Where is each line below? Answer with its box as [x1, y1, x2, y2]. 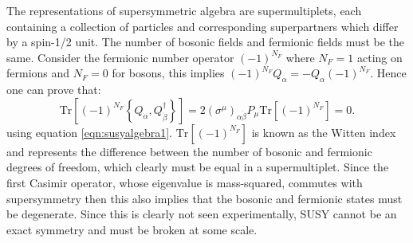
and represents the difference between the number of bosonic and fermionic [6, 143, 372, 159]
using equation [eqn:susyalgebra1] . [6, 123, 172, 140]
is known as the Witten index [251, 123, 396, 140]
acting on [356, 49, 403, 65]
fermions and [6, 65, 70, 81]
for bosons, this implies [112, 65, 225, 81]
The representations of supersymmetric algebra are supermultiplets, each [6, 2, 362, 18]
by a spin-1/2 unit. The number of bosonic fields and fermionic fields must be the [6, 33, 405, 50]
